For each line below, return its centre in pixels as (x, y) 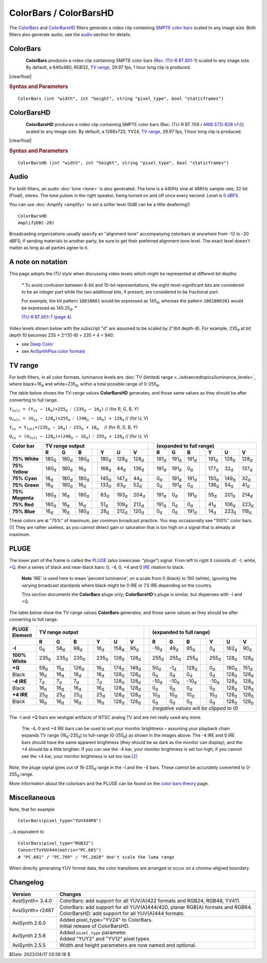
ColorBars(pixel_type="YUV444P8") (60, 821)
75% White (25, 459)
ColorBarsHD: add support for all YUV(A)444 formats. (122, 913)
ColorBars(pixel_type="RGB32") (56, 843)
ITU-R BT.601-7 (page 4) (46, 317)
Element (22, 635)
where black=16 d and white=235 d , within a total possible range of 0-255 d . (85, 384)
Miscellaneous (32, 798)
